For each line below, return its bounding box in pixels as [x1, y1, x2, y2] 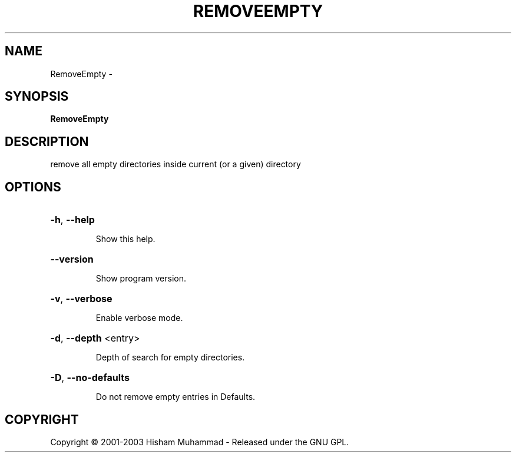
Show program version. [95, 273, 187, 284]
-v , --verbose [50, 293, 113, 305]
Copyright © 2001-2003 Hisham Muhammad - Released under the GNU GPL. [50, 436, 349, 447]
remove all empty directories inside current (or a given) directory [50, 159, 301, 170]
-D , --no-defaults [50, 372, 130, 384]
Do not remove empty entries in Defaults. [95, 392, 256, 402]
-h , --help [50, 214, 95, 226]
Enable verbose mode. [95, 313, 183, 323]
